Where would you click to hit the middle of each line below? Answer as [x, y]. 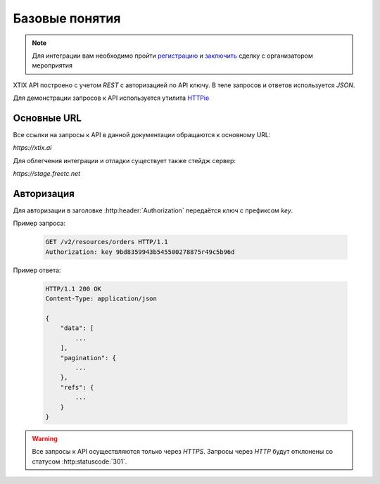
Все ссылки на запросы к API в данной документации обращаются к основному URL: [142, 135]
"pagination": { [88, 358]
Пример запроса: [39, 223]
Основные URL [47, 118]
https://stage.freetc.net [47, 174]
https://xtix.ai [32, 148]
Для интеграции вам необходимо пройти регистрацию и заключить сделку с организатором [172, 56]
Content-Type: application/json [101, 299]
